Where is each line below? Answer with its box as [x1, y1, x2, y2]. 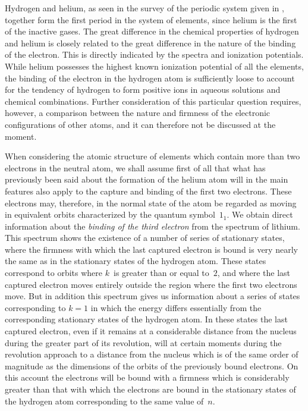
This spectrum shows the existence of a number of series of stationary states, [5, 231, 285, 244]
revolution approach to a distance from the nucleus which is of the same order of [5, 348, 298, 360]
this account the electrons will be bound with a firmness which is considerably [5, 371, 290, 384]
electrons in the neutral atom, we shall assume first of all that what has [5, 161, 266, 174]
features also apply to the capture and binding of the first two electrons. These [5, 184, 292, 197]
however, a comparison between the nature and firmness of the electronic [5, 106, 271, 119]
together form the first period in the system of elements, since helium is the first [5, 13, 297, 26]
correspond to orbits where [5, 266, 103, 279]
